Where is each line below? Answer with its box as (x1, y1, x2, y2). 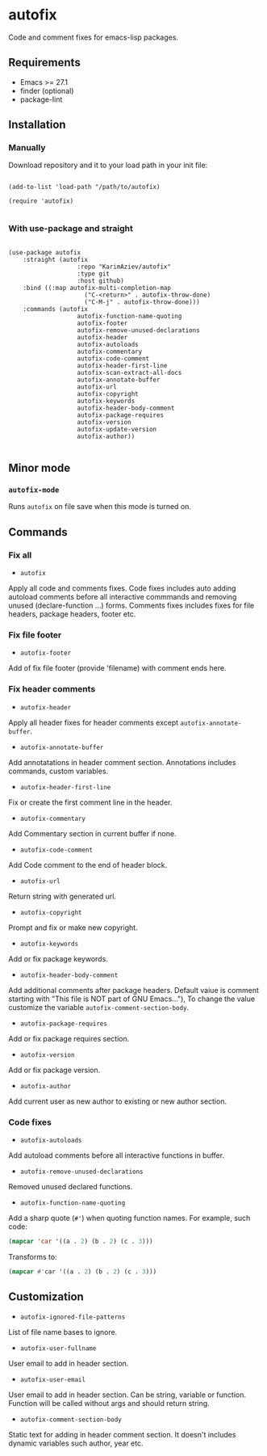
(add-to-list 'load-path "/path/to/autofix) (8, 183, 161, 191)
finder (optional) (19, 86, 74, 95)
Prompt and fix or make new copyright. (8, 923, 139, 932)
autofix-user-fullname (19, 1344, 97, 1353)
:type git (77, 269, 111, 278)
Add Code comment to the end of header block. (8, 860, 168, 869)
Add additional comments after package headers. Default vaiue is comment (8, 985, 260, 995)
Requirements (8, 56, 81, 69)
